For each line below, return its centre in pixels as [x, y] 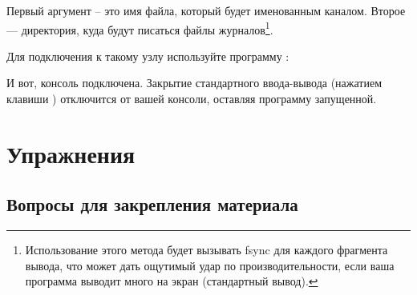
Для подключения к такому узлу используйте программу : [148, 56]
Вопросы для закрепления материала [152, 204]
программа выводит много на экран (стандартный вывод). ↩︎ [172, 281]
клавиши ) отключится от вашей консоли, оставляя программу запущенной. [192, 99]
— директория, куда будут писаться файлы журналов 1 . [140, 28]
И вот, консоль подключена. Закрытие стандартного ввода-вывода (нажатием [194, 83]
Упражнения [71, 153]
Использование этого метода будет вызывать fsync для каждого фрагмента [206, 250]
